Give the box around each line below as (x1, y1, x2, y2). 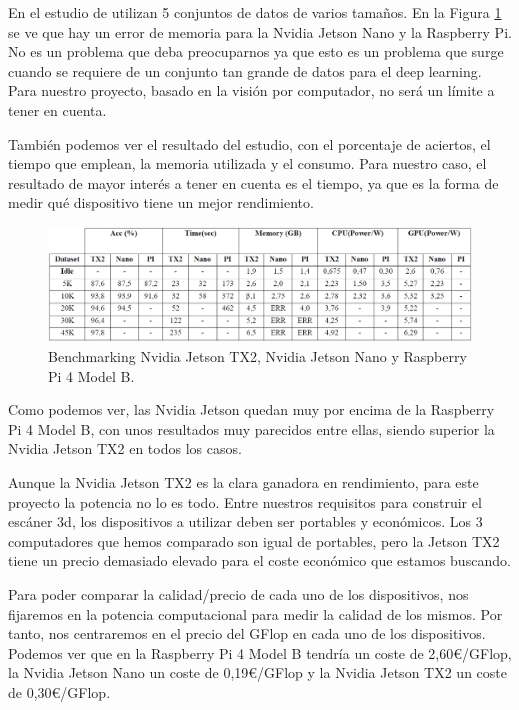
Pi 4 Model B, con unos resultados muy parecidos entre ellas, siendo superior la (8, 418, 495, 439)
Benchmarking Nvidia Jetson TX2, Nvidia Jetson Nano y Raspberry (48, 346, 467, 367)
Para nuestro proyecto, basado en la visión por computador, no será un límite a (8, 80, 495, 101)
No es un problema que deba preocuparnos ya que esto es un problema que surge (8, 41, 504, 62)
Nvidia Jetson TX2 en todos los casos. (8, 438, 242, 459)
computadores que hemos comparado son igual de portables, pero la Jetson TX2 (8, 530, 500, 551)
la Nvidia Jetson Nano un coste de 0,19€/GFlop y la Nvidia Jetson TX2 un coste (8, 662, 507, 683)
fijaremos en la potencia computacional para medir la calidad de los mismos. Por (8, 603, 503, 624)
